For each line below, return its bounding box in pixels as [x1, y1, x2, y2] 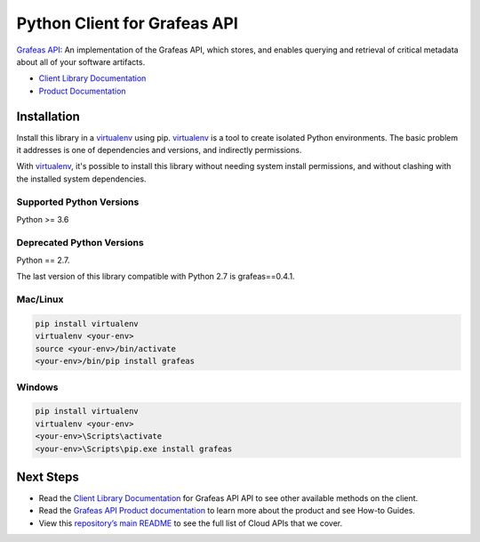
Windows [16, 381, 59, 393]
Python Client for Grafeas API [16, 13, 239, 33]
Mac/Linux [16, 294, 64, 306]
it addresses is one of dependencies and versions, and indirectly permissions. [16, 145, 302, 156]
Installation [16, 109, 80, 124]
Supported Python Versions [16, 196, 140, 208]
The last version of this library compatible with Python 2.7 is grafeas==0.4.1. [16, 271, 295, 282]
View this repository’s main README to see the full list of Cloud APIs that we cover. [38, 517, 343, 529]
